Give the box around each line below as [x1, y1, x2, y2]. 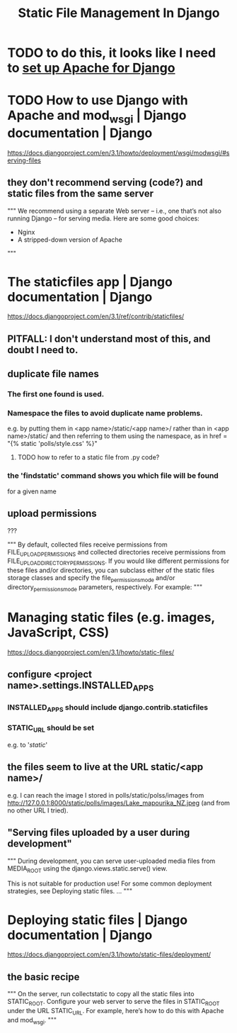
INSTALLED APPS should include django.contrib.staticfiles [7, 703, 209, 714]
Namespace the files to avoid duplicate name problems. [7, 408, 203, 418]
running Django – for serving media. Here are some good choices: [7, 214, 200, 223]
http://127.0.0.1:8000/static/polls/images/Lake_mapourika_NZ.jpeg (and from [7, 798, 230, 807]
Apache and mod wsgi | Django [7, 108, 187, 125]
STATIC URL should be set [7, 723, 94, 735]
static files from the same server [7, 188, 154, 200]
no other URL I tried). [7, 806, 69, 815]
